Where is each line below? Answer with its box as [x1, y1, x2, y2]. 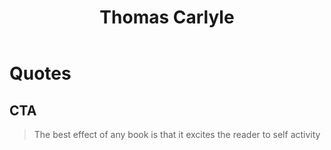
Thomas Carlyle [99, 6, 235, 29]
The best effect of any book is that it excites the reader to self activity [33, 129, 321, 140]
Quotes [9, 62, 72, 85]
